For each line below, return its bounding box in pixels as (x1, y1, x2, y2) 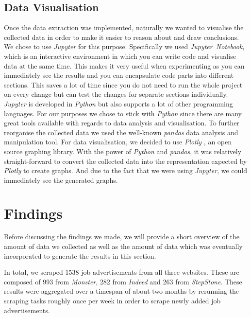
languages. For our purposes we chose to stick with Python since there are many (4, 108, 242, 118)
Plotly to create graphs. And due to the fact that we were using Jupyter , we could (4, 165, 247, 176)
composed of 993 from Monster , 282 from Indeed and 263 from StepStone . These (4, 276, 242, 286)
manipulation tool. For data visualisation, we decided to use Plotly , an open (4, 137, 232, 147)
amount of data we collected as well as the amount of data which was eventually (4, 241, 243, 251)
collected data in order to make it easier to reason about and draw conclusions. (4, 32, 239, 42)
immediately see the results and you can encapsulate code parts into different (4, 70, 234, 80)
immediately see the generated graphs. (4, 175, 118, 185)
